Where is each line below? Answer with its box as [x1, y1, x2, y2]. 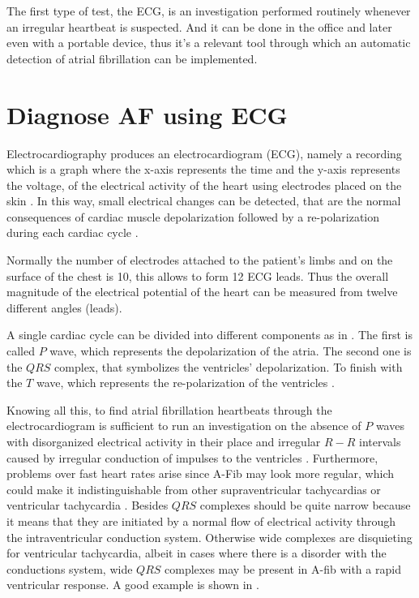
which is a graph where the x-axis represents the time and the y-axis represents [6, 161, 400, 178]
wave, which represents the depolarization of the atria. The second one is [49, 342, 412, 359]
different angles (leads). [6, 299, 122, 316]
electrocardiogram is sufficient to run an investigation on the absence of [6, 417, 361, 434]
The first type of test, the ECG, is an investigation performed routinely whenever [6, 2, 411, 19]
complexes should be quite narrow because [199, 497, 411, 514]
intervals [359, 433, 401, 450]
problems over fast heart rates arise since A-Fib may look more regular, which [6, 465, 395, 482]
